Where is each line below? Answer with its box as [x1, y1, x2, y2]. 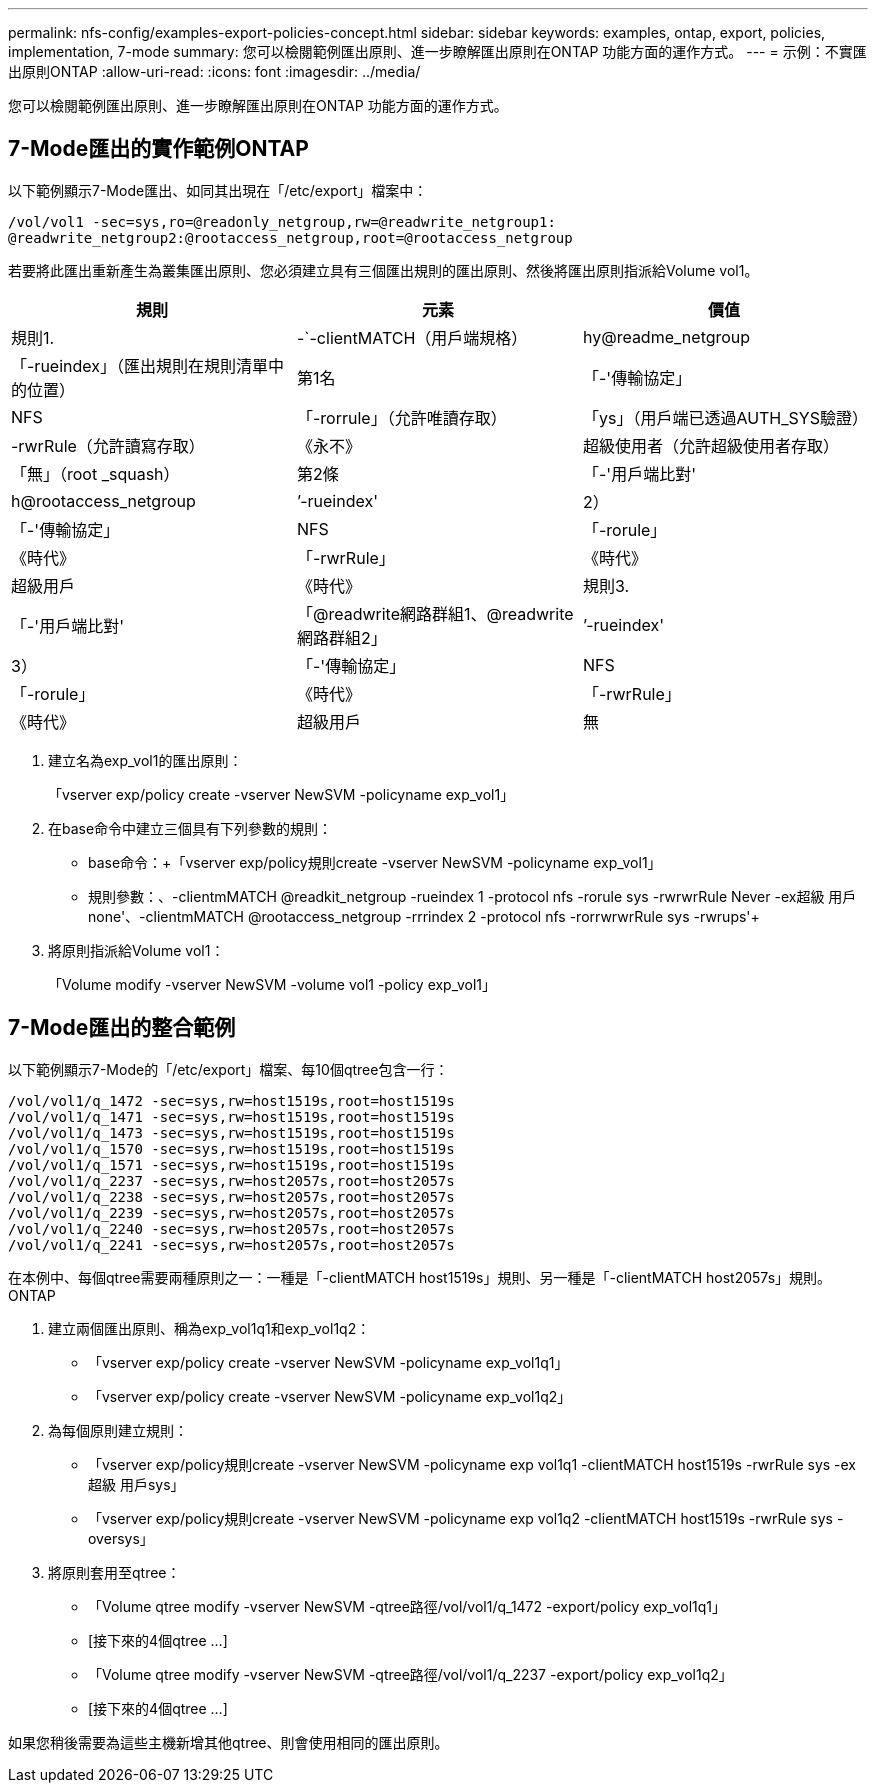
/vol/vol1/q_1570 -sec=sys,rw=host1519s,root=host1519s [8, 1140, 455, 1157]
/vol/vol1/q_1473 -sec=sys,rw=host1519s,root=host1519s [8, 1124, 455, 1141]
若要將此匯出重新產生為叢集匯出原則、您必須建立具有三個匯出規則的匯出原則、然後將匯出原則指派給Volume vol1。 [8, 261, 759, 279]
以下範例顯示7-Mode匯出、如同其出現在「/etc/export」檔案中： [8, 181, 428, 199]
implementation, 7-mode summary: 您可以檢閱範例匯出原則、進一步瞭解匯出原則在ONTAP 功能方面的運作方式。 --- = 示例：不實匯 [8, 43, 867, 60]
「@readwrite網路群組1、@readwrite [296, 603, 574, 624]
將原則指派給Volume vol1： [48, 941, 225, 959]
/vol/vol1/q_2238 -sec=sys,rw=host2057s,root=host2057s [8, 1188, 455, 1205]
